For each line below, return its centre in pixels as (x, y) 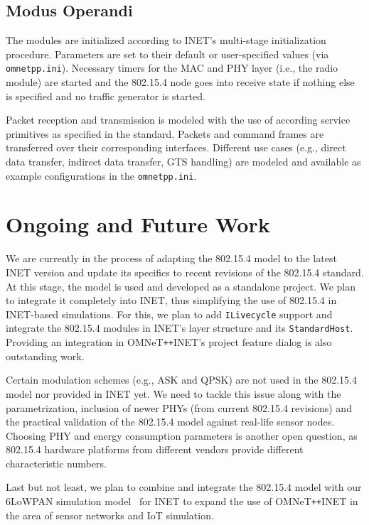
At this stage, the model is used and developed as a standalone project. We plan (181, 286)
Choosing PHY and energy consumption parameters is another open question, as (182, 435)
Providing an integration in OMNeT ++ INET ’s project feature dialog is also (169, 342)
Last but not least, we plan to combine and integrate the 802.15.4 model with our (184, 487)
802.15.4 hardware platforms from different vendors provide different (155, 449)
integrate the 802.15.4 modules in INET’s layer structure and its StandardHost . (180, 328)
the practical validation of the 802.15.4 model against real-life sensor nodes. (170, 422)
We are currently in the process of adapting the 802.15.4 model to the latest (171, 258)
